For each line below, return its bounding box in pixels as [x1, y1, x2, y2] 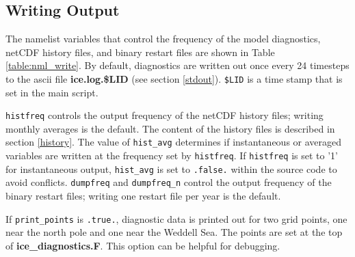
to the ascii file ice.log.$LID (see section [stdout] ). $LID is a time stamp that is [5, 71, 343, 85]
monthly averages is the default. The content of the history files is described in [5, 121, 335, 135]
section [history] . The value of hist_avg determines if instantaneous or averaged [5, 135, 342, 149]
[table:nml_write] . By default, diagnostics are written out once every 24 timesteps [5, 58, 350, 72]
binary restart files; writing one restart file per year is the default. [5, 189, 281, 203]
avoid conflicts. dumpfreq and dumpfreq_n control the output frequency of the [5, 175, 332, 189]
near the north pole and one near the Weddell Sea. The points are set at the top [5, 225, 343, 239]
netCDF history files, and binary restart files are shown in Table [5, 44, 275, 59]
